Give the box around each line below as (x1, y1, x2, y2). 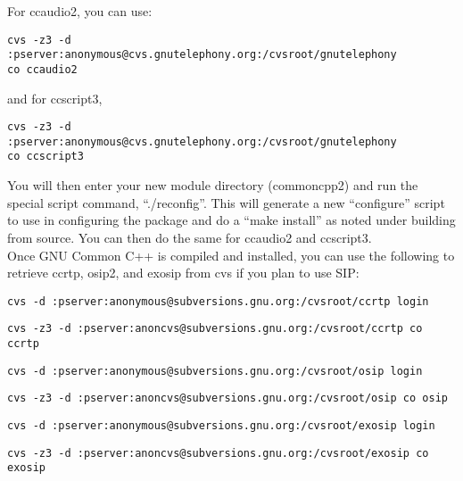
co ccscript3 (7, 150, 84, 163)
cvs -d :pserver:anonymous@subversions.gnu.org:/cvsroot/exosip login (7, 419, 435, 432)
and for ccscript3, (7, 88, 103, 107)
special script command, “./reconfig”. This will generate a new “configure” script (7, 193, 445, 211)
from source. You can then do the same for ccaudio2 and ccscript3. (7, 228, 372, 246)
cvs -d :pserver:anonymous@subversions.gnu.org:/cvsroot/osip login (7, 364, 423, 377)
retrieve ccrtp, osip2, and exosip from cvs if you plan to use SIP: (7, 263, 360, 282)
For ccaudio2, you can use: (7, 2, 153, 20)
